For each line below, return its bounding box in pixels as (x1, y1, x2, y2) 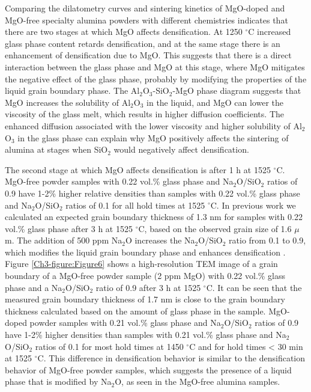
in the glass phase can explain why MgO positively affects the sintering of (17, 131, 289, 144)
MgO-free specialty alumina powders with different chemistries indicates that (5, 13, 288, 26)
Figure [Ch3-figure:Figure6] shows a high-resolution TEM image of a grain (5, 257, 278, 270)
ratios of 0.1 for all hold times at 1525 (65, 198, 205, 211)
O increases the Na (125, 234, 195, 247)
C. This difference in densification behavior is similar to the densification (37, 352, 306, 364)
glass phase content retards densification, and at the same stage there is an (5, 37, 280, 49)
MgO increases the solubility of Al (5, 96, 131, 108)
